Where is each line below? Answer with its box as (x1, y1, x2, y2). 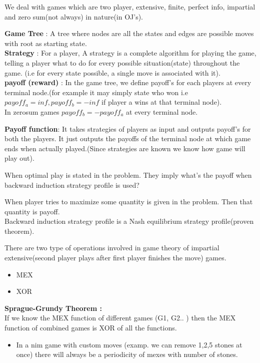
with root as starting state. (4, 38, 87, 48)
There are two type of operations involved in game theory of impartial (4, 242, 219, 253)
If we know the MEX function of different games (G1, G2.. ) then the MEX (4, 312, 236, 323)
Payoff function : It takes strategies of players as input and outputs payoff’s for (4, 123, 251, 134)
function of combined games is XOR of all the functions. (4, 322, 177, 333)
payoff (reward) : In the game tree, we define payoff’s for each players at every (4, 77, 251, 88)
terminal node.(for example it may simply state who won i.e (4, 87, 188, 97)
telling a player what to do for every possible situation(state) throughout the (4, 57, 240, 68)
